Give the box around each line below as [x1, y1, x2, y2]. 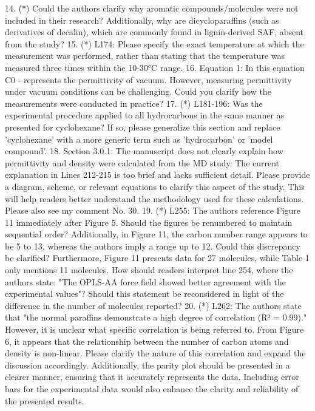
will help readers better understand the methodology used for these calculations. [5, 192, 304, 205]
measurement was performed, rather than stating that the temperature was [5, 49, 285, 62]
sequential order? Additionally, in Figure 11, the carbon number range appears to [5, 228, 308, 240]
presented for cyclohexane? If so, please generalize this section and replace [5, 120, 280, 133]
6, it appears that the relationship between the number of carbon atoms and [5, 335, 289, 347]
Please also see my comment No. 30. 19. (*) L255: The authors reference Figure [5, 204, 301, 217]
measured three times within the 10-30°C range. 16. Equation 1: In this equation [5, 61, 305, 73]
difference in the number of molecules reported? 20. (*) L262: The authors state [5, 299, 302, 311]
